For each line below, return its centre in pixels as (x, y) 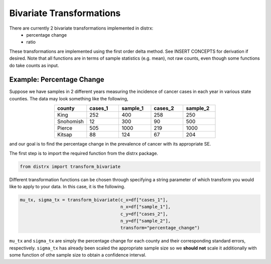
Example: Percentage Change (57, 80)
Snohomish (70, 121)
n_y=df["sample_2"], (146, 221)
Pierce (65, 128)
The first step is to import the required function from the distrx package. (84, 153)
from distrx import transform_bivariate (70, 166)
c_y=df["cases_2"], (144, 214)
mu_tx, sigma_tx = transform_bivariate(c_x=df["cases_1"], (94, 200)
